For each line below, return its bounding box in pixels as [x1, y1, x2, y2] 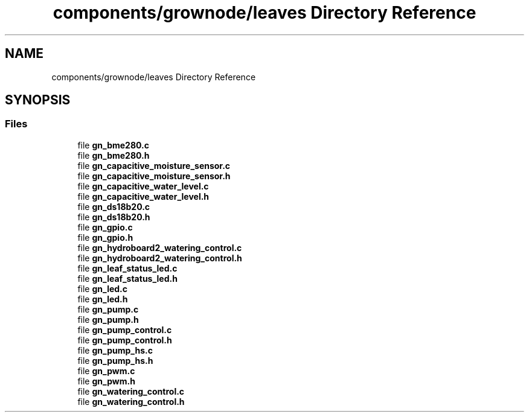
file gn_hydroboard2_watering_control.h [77, 252, 242, 263]
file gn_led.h [77, 293, 128, 304]
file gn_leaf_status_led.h [77, 273, 178, 284]
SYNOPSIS [5, 92, 71, 108]
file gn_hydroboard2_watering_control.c [77, 242, 242, 253]
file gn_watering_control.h [77, 396, 185, 407]
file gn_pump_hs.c [77, 345, 153, 355]
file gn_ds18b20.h [77, 211, 150, 222]
